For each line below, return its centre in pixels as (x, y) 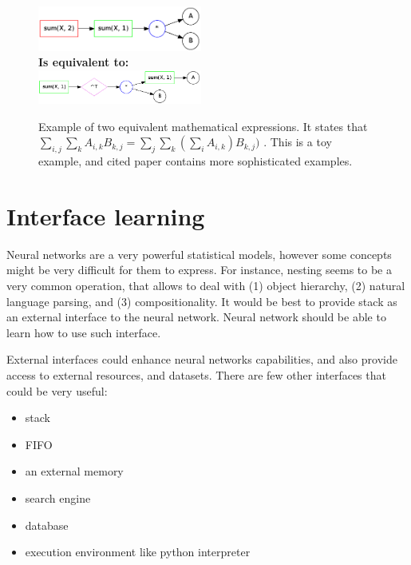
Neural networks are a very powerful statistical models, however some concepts (199, 254)
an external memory (74, 471)
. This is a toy (298, 142)
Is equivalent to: (84, 62)
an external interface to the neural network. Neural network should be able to (196, 317)
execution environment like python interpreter (138, 552)
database (47, 525)
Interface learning (106, 215)
